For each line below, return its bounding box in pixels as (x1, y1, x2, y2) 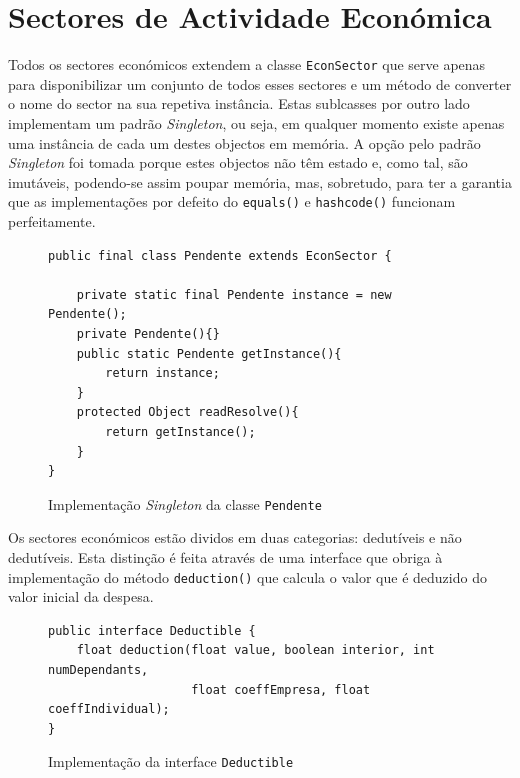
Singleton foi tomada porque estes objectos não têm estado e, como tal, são (8, 152, 468, 173)
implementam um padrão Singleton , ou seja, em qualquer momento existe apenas (8, 112, 505, 133)
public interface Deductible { (48, 623, 256, 638)
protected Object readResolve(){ (76, 405, 299, 420)
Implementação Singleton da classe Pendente (48, 493, 322, 514)
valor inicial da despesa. (8, 586, 154, 607)
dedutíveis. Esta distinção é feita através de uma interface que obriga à (8, 546, 443, 567)
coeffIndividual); (48, 702, 170, 717)
